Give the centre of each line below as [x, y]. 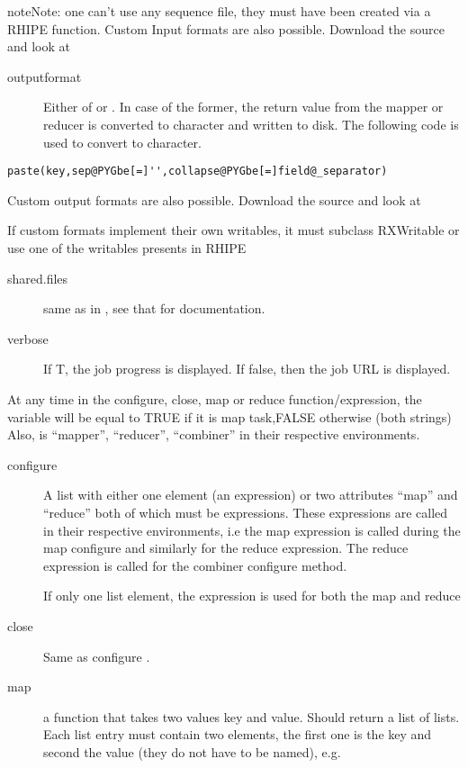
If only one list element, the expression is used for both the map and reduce [252, 596]
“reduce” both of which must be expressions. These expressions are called [246, 512]
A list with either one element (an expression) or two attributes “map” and [251, 495]
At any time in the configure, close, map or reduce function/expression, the [215, 398]
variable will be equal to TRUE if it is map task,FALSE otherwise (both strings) [229, 416]
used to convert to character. [122, 142]
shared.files [38, 278]
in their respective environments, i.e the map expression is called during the [252, 530]
